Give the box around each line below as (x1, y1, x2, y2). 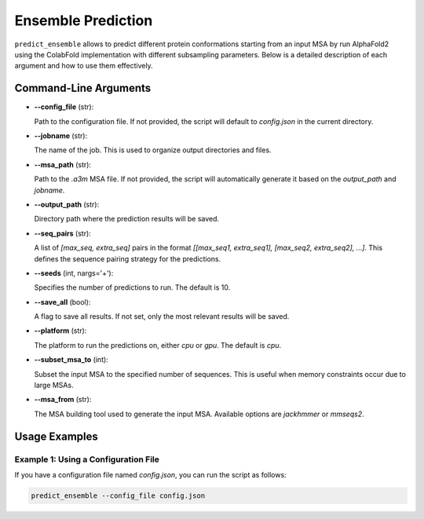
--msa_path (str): (34, 159, 92, 169)
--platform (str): (34, 326, 87, 335)
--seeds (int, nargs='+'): (34, 268, 114, 278)
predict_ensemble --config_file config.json (31, 491, 206, 500)
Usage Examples (14, 429, 98, 443)
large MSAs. (34, 381, 74, 390)
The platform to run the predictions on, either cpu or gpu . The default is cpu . (34, 340, 282, 349)
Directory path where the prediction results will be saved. (34, 214, 220, 224)
